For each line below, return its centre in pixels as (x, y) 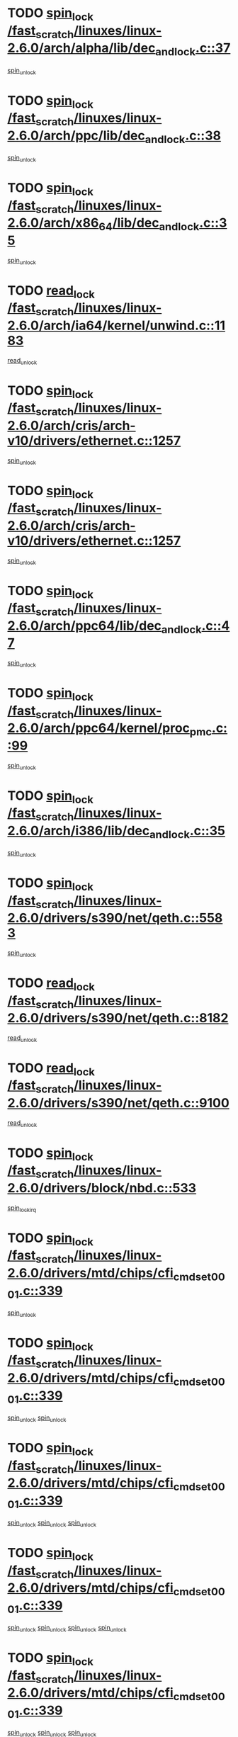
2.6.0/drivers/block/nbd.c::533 (102, 1188)
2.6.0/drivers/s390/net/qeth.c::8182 (118, 1018)
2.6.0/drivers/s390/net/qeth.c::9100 (119, 1103)
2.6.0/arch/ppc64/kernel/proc (98, 728)
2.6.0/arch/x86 (53, 223)
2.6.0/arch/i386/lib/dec (79, 831)
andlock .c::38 (183, 137)
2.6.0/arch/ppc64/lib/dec (84, 626)
